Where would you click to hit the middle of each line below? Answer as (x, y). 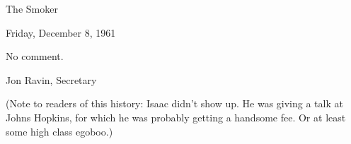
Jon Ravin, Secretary (51, 79)
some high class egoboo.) (59, 131)
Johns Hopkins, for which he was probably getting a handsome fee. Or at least (176, 117)
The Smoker (32, 8)
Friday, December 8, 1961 (61, 32)
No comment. (35, 56)
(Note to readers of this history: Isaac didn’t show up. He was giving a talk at (174, 103)
